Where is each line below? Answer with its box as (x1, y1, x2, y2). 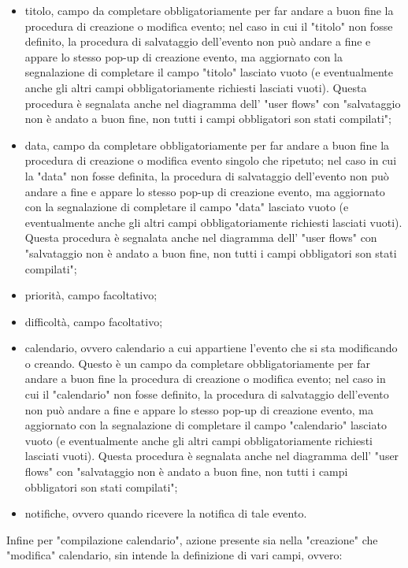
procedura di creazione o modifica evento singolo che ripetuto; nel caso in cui (24, 152, 397, 169)
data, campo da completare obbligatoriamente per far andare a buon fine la (24, 136, 390, 153)
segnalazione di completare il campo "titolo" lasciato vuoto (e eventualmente (24, 64, 393, 80)
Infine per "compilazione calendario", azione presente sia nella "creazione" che (6, 531, 378, 548)
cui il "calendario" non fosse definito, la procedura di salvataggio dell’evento (24, 386, 389, 403)
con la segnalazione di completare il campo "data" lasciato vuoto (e (24, 199, 349, 215)
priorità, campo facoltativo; (24, 287, 158, 303)
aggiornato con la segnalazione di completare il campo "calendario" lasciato (24, 417, 387, 433)
